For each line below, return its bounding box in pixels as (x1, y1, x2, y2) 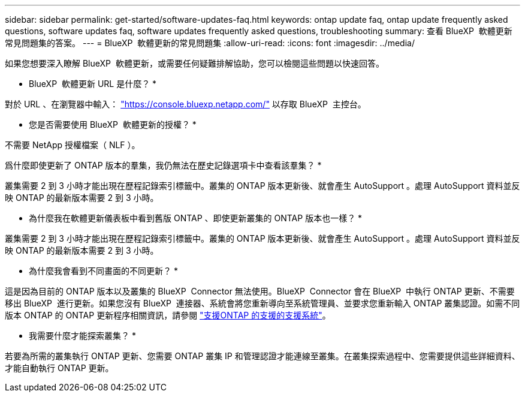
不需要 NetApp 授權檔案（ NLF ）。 (5, 140, 140, 150)
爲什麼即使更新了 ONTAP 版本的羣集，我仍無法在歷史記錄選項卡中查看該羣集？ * (5, 160, 322, 170)
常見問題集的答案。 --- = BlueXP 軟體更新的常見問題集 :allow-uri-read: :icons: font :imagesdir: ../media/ (5, 38, 415, 48)
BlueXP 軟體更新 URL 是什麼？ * (29, 79, 157, 89)
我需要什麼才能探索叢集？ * (29, 330, 136, 341)
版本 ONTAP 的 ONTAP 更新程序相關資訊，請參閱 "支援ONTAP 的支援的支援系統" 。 (5, 310, 331, 320)
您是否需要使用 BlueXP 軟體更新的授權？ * (29, 119, 197, 130)
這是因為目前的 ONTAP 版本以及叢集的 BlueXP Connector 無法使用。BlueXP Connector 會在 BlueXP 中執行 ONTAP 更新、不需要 (5, 286, 515, 296)
